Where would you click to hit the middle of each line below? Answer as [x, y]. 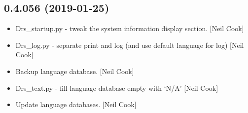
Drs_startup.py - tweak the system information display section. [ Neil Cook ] [130, 28]
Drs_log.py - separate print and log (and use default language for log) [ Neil [130, 45]
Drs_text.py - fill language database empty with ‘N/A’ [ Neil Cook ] [117, 88]
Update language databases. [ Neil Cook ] [76, 104]
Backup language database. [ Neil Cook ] [75, 71]
